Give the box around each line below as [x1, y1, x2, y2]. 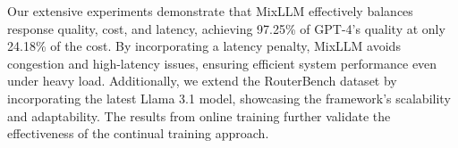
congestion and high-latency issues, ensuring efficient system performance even [7, 53, 437, 72]
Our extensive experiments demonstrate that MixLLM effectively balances [7, 2, 413, 20]
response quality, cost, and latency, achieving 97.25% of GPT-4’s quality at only [7, 19, 445, 37]
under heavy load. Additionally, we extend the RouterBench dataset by [7, 71, 397, 90]
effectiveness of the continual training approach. [7, 124, 269, 143]
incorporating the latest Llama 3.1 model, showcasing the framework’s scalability [7, 88, 451, 107]
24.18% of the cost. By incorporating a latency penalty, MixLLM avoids [7, 37, 401, 55]
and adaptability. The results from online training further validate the [7, 106, 391, 125]
